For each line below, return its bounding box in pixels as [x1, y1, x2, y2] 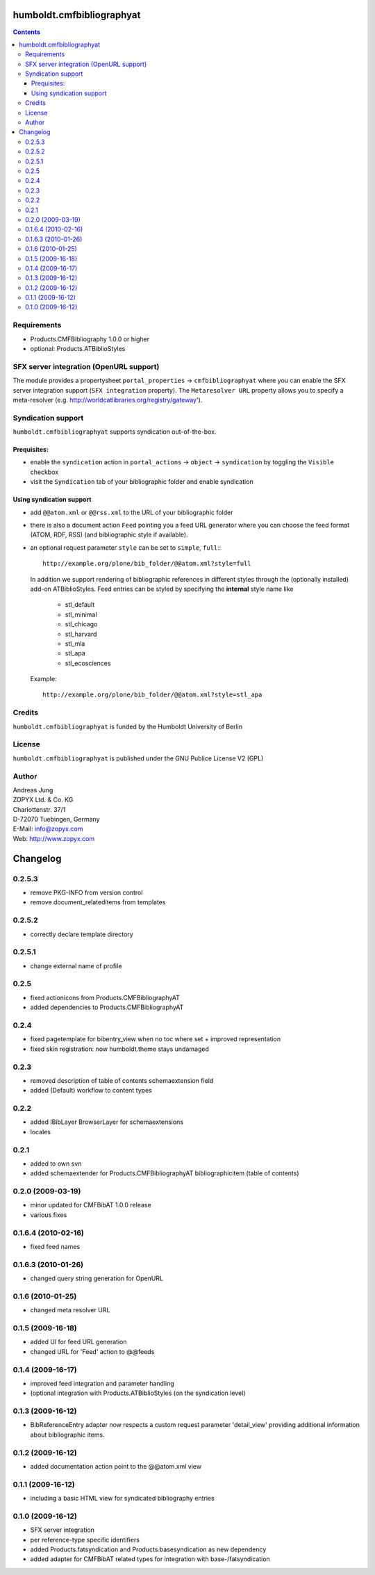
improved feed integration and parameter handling [30, 1379, 175, 1387]
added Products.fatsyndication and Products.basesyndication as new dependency [30, 1545, 267, 1553]
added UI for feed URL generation [30, 1338, 128, 1346]
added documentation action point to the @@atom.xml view [30, 1462, 201, 1471]
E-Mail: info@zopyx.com [12, 824, 83, 833]
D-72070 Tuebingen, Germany [12, 815, 100, 824]
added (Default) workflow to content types [30, 1086, 152, 1095]
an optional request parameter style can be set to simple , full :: [30, 543, 222, 552]
